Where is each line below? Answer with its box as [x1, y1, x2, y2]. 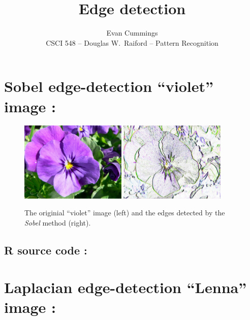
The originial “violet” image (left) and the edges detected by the [24, 207, 225, 218]
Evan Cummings [106, 27, 158, 38]
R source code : [4, 242, 87, 258]
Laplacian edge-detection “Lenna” [4, 277, 247, 298]
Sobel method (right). [24, 217, 91, 228]
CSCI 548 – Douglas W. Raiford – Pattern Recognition [46, 37, 218, 48]
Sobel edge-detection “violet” [4, 76, 214, 97]
